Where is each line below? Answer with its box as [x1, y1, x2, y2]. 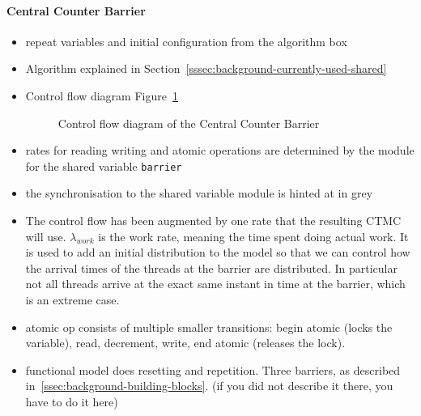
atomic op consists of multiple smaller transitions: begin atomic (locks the [25, 318, 393, 335]
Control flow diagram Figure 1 [25, 87, 178, 104]
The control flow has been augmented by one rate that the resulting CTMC [25, 212, 402, 229]
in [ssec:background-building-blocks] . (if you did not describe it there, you [25, 377, 393, 394]
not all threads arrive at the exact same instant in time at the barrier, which [25, 275, 406, 292]
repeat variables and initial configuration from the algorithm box [25, 32, 347, 49]
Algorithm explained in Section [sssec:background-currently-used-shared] [25, 60, 387, 77]
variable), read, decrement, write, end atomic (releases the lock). [25, 334, 346, 351]
